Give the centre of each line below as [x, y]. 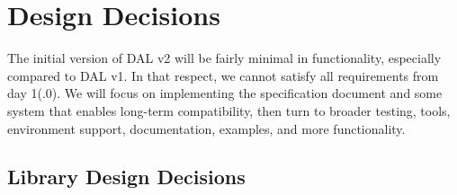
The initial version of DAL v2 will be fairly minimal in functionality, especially [224, 58]
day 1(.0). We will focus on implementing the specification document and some [225, 93]
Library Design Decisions [126, 177]
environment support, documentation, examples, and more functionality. [206, 128]
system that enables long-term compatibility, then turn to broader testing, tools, [229, 110]
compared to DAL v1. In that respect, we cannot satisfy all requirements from [223, 75]
